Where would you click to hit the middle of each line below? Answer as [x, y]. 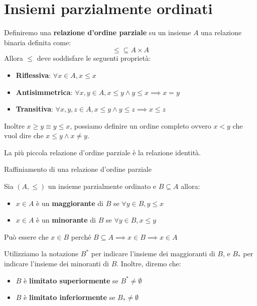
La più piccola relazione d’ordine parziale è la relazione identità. [102, 152]
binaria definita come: [38, 42]
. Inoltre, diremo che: [149, 264]
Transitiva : [34, 109]
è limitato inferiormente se [70, 297]
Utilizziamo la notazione [41, 253]
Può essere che [26, 236]
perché [81, 236]
